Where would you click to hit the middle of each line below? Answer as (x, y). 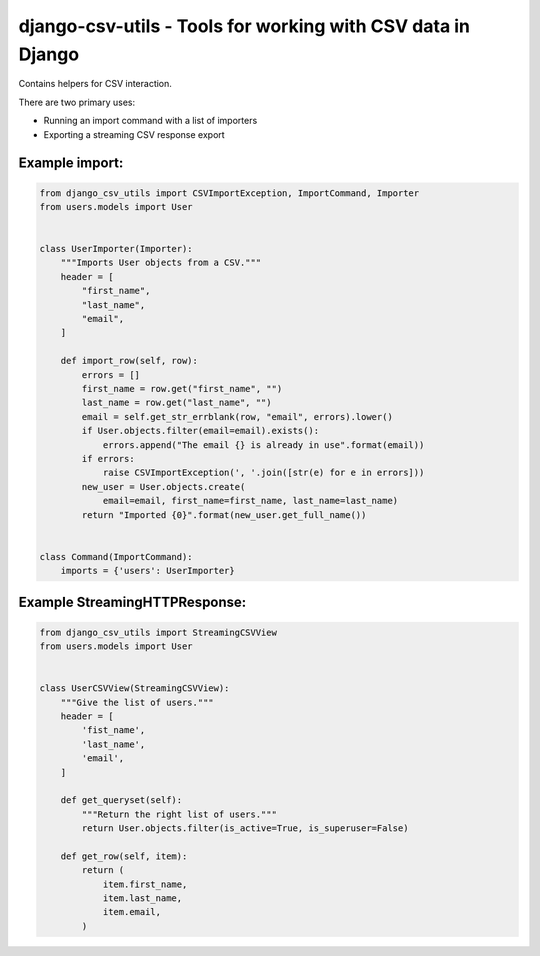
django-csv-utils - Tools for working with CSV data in (244, 26)
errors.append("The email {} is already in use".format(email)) (263, 444)
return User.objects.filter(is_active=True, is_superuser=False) (245, 828)
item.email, (132, 912)
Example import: (71, 163)
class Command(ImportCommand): (116, 556)
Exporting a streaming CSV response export (134, 134)
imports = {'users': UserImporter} (147, 571)
